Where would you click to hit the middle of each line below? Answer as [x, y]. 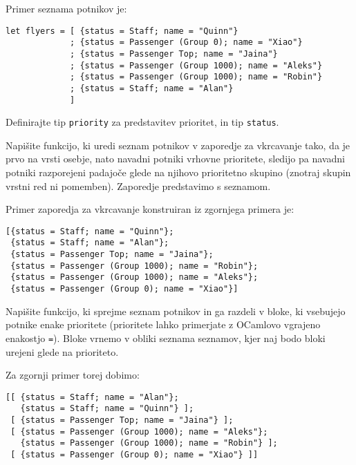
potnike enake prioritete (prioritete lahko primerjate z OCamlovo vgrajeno [163, 324]
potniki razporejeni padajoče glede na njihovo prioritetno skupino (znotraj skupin [178, 172]
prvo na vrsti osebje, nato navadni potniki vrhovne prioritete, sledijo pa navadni [175, 159]
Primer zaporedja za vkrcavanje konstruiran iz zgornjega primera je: [150, 209]
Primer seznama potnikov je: [66, 8]
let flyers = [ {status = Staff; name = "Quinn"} [122, 31]
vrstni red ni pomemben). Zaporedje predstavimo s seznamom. [138, 186]
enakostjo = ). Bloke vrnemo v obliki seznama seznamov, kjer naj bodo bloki [166, 338]
